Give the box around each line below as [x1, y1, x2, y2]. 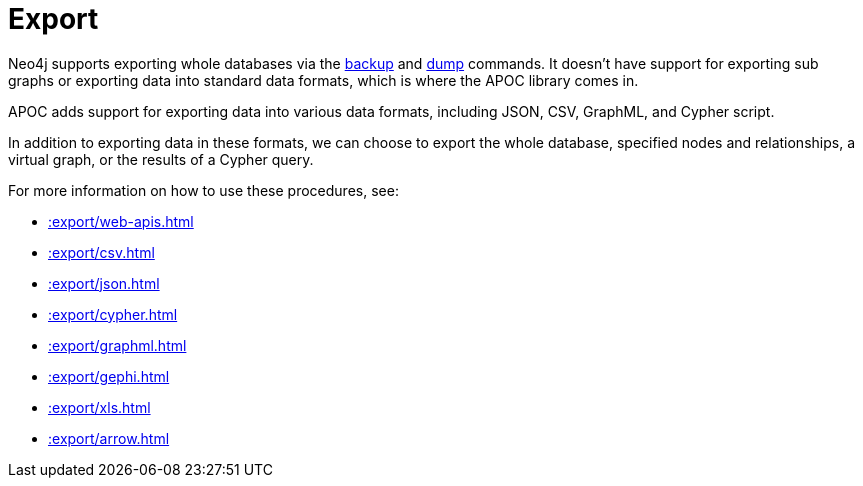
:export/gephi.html [48, 367, 170, 385]
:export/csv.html [48, 243, 155, 261]
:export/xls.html [48, 398, 151, 416]
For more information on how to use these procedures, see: [8, 181, 399, 199]
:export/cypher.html [48, 305, 178, 323]
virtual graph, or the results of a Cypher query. [8, 150, 314, 168]
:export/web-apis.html [48, 212, 194, 230]
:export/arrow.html [48, 429, 170, 447]
